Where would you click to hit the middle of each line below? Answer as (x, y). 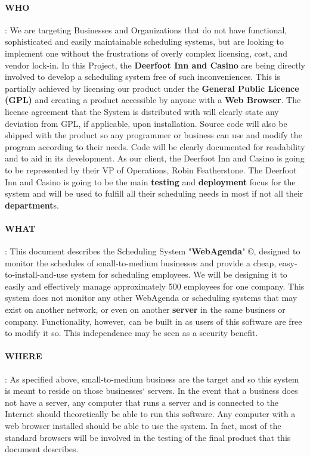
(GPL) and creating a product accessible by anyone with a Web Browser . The (153, 100)
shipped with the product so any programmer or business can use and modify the (154, 135)
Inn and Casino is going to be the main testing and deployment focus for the (150, 181)
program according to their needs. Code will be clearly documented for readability (155, 146)
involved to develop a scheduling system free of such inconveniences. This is (143, 77)
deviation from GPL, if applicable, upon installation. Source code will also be (146, 123)
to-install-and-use (36, 274)
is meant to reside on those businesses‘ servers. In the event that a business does (151, 391)
